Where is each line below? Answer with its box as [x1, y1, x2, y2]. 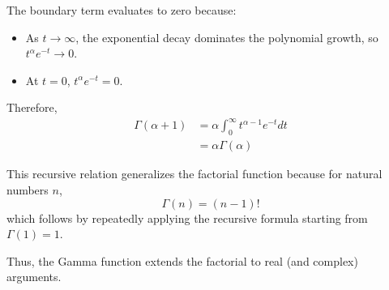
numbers [6, 181, 49, 198]
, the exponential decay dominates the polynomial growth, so [75, 28, 378, 45]
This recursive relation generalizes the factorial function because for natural [6, 165, 383, 182]
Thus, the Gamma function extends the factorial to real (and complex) [6, 252, 358, 269]
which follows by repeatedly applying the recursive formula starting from [6, 209, 368, 226]
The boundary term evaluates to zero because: [6, 2, 237, 18]
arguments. [6, 268, 62, 285]
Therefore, [6, 99, 58, 116]
